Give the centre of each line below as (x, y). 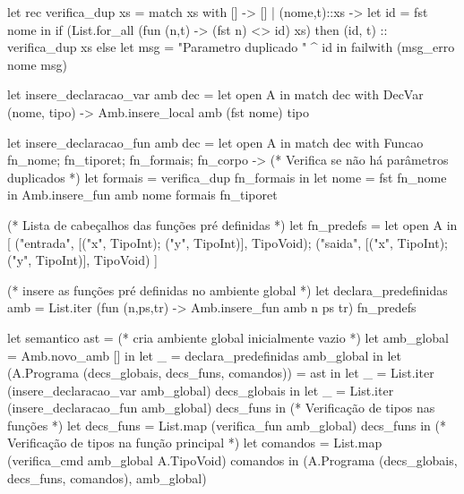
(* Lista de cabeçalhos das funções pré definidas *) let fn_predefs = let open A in (232, 224)
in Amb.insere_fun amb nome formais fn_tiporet (142, 195)
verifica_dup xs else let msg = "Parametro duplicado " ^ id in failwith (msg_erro (231, 47)
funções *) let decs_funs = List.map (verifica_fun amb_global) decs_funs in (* (227, 425)
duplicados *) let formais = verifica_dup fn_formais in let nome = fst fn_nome (227, 177)
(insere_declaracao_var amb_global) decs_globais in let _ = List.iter (201, 390)
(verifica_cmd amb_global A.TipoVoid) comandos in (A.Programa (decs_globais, (232, 460)
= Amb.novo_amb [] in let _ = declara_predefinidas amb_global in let (205, 355)
